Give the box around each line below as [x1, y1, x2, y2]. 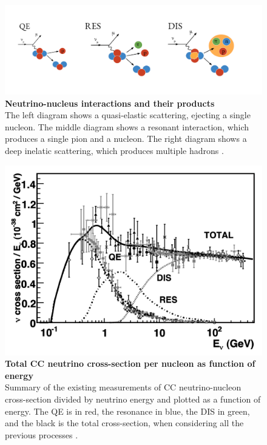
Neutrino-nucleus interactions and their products [5, 96, 215, 109]
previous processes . [5, 428, 78, 441]
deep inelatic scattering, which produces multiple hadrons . [5, 144, 224, 156]
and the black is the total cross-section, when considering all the [5, 417, 244, 429]
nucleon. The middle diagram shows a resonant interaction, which [5, 120, 249, 133]
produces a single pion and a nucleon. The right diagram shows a [5, 132, 247, 145]
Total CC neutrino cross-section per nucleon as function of [5, 357, 255, 370]
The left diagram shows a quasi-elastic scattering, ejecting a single [5, 109, 251, 121]
